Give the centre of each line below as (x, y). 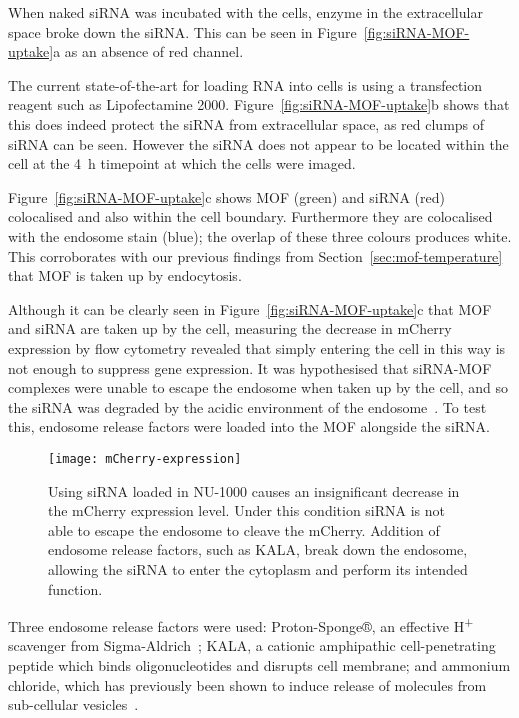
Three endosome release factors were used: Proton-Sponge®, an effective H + (241, 624)
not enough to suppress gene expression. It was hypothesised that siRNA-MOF (250, 367)
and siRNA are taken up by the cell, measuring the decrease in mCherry (230, 328)
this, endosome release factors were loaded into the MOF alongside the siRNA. (249, 426)
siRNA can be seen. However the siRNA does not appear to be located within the (258, 143)
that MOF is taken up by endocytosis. (125, 275)
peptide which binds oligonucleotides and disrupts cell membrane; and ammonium (259, 664)
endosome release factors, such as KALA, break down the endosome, (258, 549)
